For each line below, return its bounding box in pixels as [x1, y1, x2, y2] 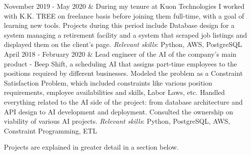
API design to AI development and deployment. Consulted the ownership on [4, 106, 233, 116]
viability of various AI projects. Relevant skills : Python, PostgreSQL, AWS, [4, 116, 230, 126]
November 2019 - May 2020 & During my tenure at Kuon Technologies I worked [4, 1, 245, 11]
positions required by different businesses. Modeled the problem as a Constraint [4, 68, 243, 78]
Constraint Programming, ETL [4, 125, 97, 135]
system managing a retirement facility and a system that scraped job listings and [4, 29, 247, 40]
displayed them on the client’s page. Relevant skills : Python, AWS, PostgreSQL [4, 39, 242, 49]
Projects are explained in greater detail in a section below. [4, 142, 179, 152]
